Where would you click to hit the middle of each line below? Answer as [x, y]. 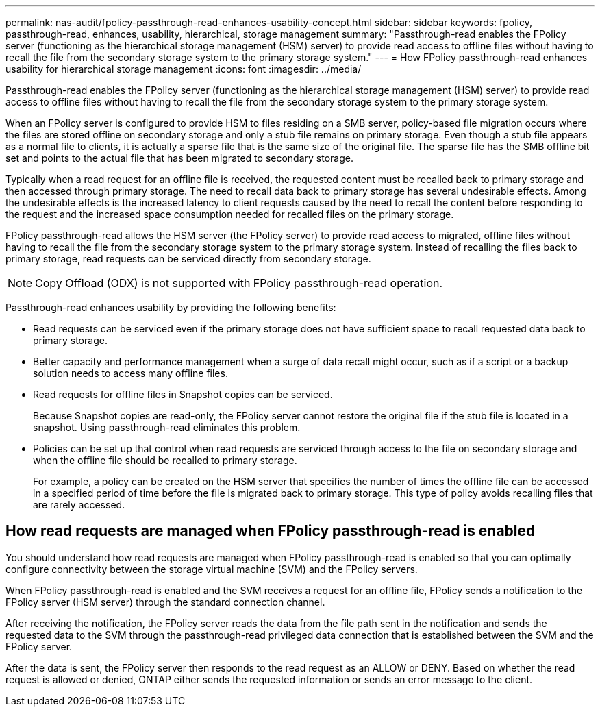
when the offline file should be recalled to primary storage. [165, 460]
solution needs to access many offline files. [130, 373]
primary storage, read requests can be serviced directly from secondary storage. [188, 259]
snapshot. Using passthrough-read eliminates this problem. [167, 427]
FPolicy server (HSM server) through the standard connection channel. [165, 602]
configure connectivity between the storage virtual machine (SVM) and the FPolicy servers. [212, 569]
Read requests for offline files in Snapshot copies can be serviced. [183, 394]
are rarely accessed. [79, 505]
